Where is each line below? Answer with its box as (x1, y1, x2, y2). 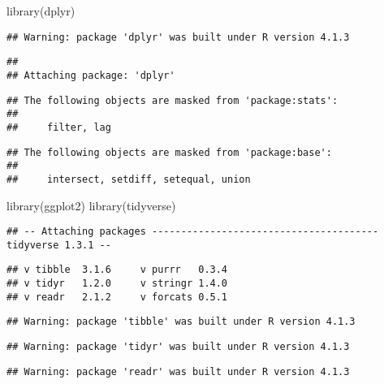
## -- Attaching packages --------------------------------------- (6, 226, 379, 238)
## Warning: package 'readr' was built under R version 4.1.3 (6, 365, 350, 378)
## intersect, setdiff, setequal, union (6, 173, 251, 185)
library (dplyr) (6, 2, 76, 19)
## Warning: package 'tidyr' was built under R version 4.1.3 (6, 341, 350, 353)
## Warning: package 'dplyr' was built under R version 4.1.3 (6, 31, 350, 43)
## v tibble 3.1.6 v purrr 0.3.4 (6, 264, 228, 276)
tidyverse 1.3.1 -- (6, 239, 111, 251)
